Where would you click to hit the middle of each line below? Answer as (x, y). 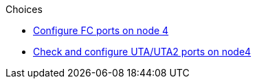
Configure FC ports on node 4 (101, 30)
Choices (24, 9)
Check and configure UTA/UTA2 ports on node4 (142, 52)
